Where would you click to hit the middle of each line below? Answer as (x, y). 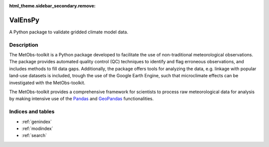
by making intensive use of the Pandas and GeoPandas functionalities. (81, 99)
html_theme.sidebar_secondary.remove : (52, 6)
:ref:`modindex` (37, 128)
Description (24, 45)
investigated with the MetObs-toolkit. (47, 83)
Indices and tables (32, 112)
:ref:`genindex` (37, 122)
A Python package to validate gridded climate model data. (69, 32)
